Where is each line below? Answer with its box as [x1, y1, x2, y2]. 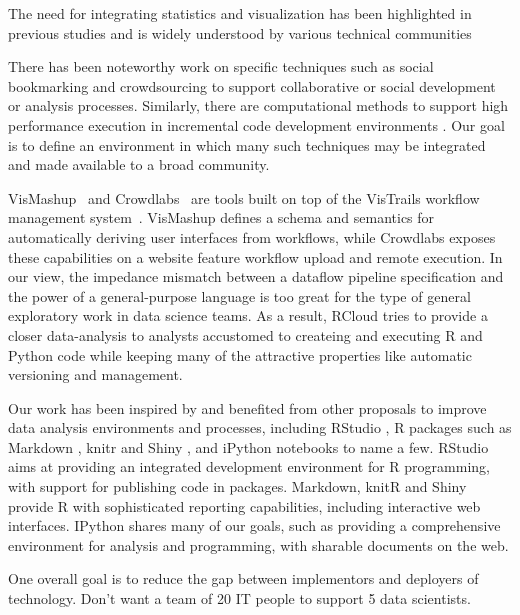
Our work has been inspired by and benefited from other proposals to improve [8, 397, 487, 418]
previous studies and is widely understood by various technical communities [8, 22, 472, 43]
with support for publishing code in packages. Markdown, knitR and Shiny [8, 476, 467, 497]
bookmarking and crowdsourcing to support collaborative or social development [8, 75, 496, 96]
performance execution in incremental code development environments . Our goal [8, 114, 505, 135]
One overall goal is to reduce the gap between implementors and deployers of [8, 568, 479, 589]
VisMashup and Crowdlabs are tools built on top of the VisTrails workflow [8, 187, 480, 208]
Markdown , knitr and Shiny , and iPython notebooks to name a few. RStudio [8, 436, 489, 457]
